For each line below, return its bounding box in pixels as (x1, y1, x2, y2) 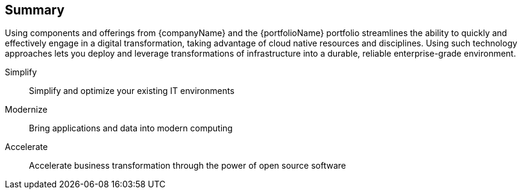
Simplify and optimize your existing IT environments (29, 86, 234, 96)
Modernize (5, 104, 48, 115)
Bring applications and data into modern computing (29, 123, 233, 134)
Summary (5, 2, 64, 17)
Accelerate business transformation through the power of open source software (29, 160, 347, 171)
